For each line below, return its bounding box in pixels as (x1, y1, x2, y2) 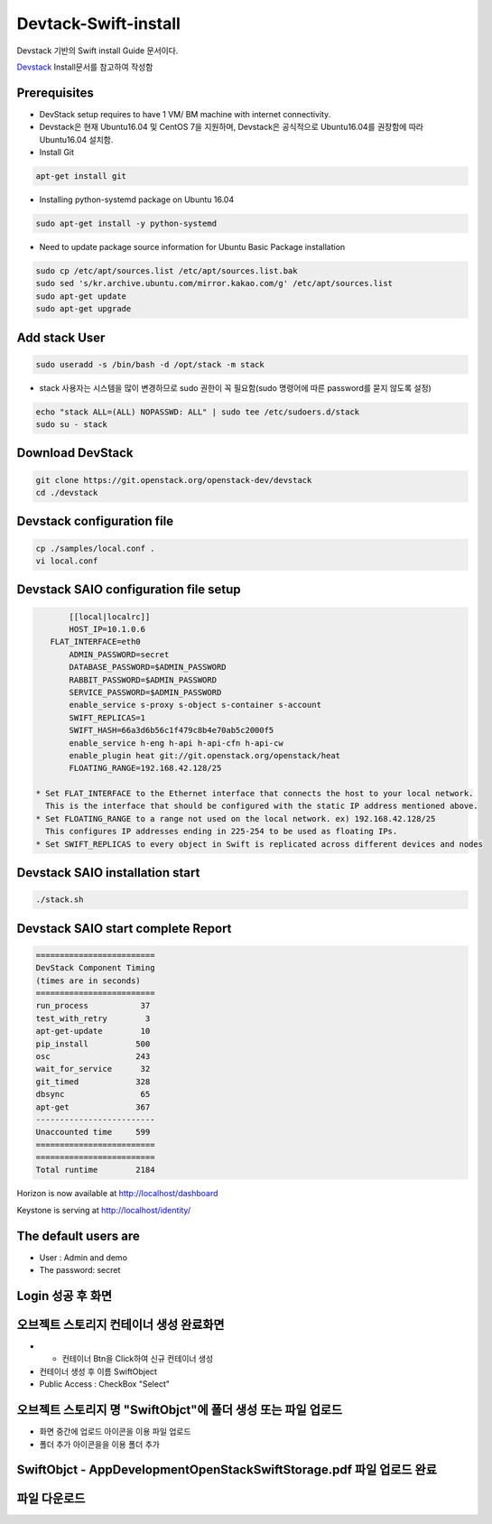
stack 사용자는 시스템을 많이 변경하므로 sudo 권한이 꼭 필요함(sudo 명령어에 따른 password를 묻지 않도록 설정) (39, 382, 432, 393)
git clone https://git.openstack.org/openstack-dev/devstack (35, 475, 312, 485)
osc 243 (35, 1051, 151, 1061)
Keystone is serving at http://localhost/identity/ (16, 1204, 191, 1215)
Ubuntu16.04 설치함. (39, 134, 114, 144)
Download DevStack (16, 445, 135, 460)
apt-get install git (35, 172, 126, 181)
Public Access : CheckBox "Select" (39, 1379, 171, 1389)
